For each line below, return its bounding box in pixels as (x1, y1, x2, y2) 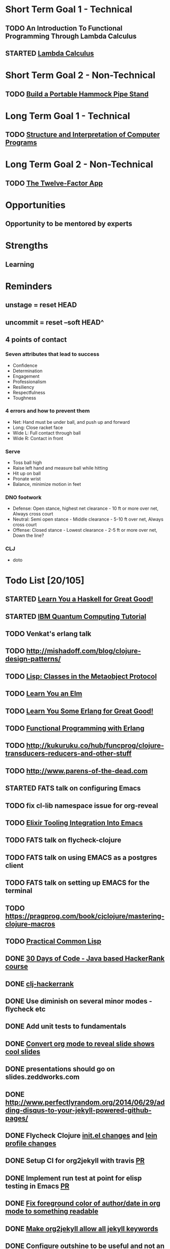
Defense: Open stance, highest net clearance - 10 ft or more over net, (12, 505, 159, 511)
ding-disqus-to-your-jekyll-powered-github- (5, 1106, 152, 1115)
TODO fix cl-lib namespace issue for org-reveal (5, 801, 158, 810)
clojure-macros (5, 919, 55, 928)
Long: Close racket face (12, 424, 63, 430)
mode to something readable (5, 1207, 99, 1216)
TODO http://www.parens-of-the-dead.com (5, 767, 148, 775)
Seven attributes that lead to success (5, 350, 100, 358)
